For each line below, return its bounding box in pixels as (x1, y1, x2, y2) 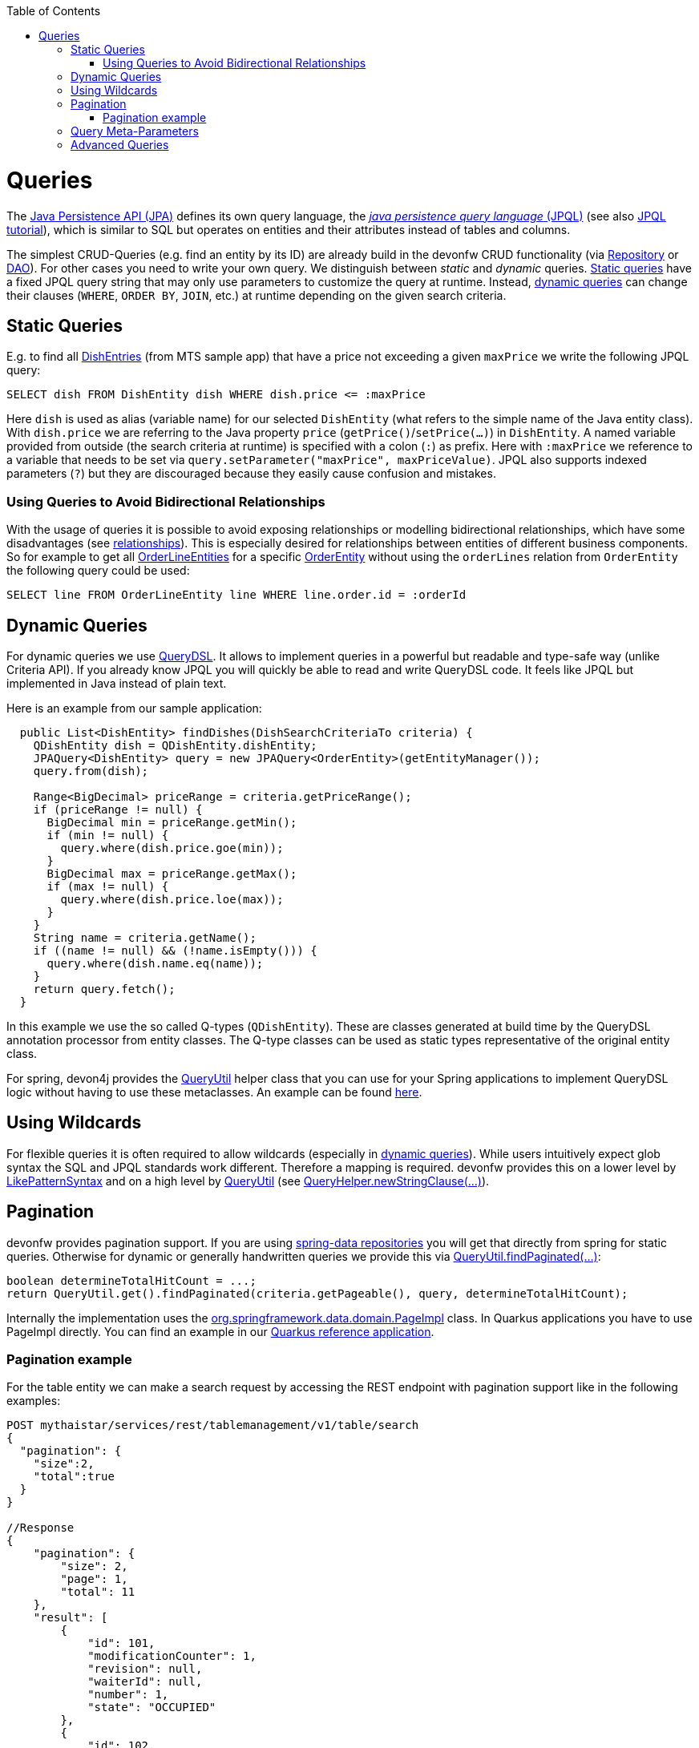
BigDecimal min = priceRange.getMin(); (46, 815, 297, 829)
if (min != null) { (46, 828, 169, 842)
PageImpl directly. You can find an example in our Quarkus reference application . (6, 1324, 434, 1338)
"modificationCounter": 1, (87, 1649, 257, 1663)
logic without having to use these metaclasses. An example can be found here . (6, 1084, 422, 1099)
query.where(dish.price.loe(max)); (60, 892, 284, 906)
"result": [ (33, 1611, 108, 1625)
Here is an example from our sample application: (6, 700, 262, 715)
